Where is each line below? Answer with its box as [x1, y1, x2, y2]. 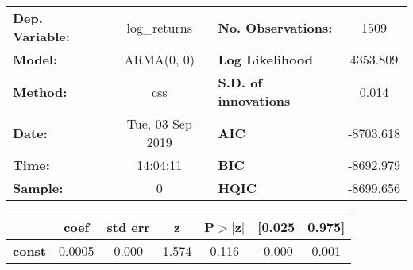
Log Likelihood [218, 50, 313, 68]
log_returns [126, 17, 192, 37]
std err [106, 218, 150, 236]
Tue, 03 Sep [126, 114, 192, 133]
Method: [13, 82, 68, 101]
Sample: [13, 179, 64, 197]
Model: [13, 50, 58, 68]
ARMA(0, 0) [124, 50, 195, 68]
